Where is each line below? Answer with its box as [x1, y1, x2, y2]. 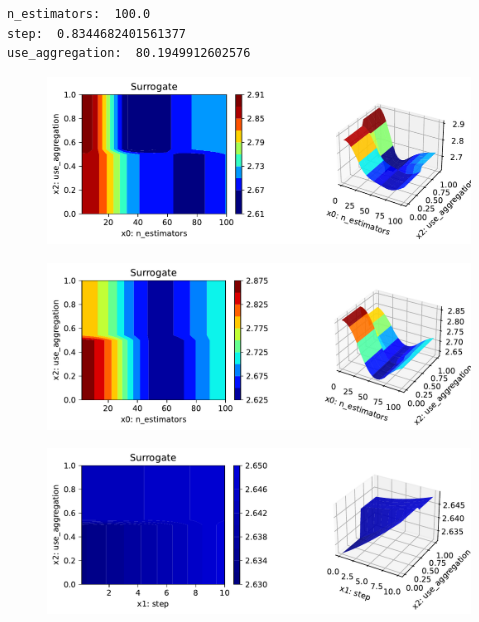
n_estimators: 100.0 [7, 7, 151, 21]
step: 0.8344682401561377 [7, 26, 186, 41]
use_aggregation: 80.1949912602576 [7, 46, 251, 61]
